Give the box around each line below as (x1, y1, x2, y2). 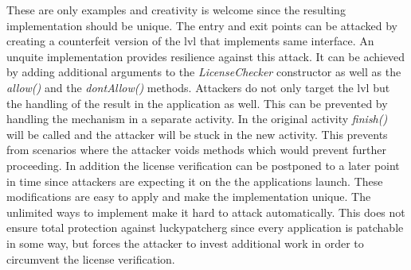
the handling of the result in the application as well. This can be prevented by (6, 94, 388, 111)
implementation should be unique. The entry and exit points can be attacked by (6, 17, 397, 33)
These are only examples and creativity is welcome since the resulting (6, 2, 346, 17)
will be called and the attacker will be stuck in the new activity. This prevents (6, 125, 388, 142)
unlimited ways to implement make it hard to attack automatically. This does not (6, 203, 405, 220)
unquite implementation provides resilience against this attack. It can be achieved (6, 48, 405, 64)
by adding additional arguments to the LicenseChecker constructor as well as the (6, 64, 401, 80)
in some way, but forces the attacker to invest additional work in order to (6, 234, 364, 251)
